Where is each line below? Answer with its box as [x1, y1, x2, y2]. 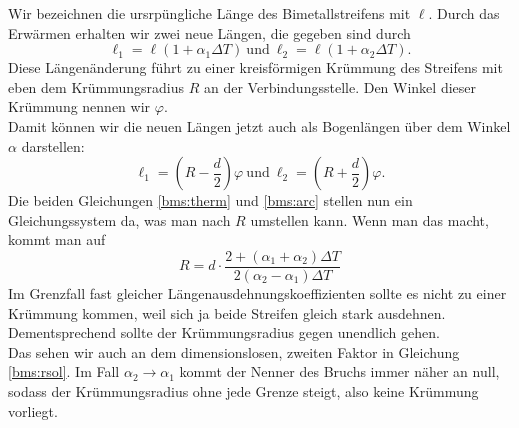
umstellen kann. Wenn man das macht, [250, 209, 489, 230]
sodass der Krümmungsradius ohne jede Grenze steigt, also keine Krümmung [8, 380, 479, 401]
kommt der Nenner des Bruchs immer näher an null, [179, 361, 500, 382]
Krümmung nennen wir [8, 96, 151, 117]
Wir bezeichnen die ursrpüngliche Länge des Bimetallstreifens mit [8, 3, 411, 23]
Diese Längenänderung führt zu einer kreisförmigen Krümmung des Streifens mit [8, 57, 503, 78]
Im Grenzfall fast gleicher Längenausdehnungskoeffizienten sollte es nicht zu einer [8, 283, 507, 303]
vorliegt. [8, 400, 58, 421]
